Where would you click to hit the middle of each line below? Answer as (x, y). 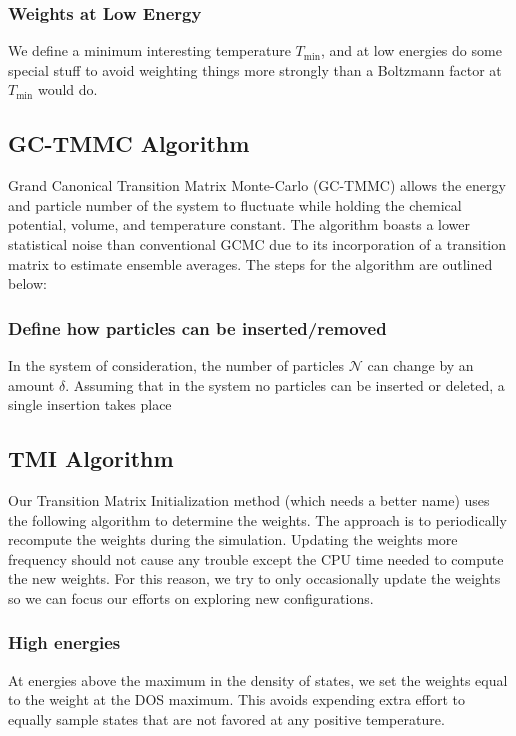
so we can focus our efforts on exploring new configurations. (191, 597)
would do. (67, 89)
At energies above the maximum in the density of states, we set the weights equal (258, 679)
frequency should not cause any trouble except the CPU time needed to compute (256, 558)
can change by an (420, 364)
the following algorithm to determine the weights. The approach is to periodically (257, 519)
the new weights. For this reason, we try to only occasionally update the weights (254, 578)
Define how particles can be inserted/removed (197, 327)
